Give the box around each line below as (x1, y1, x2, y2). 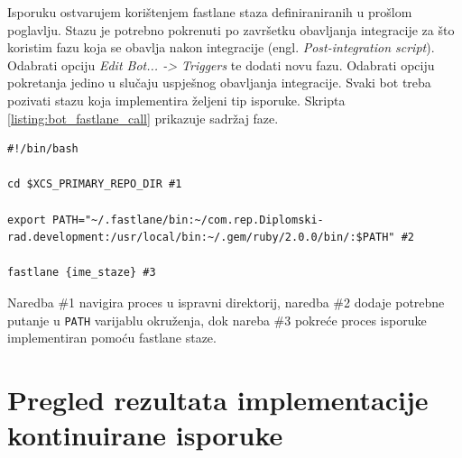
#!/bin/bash (7, 142, 79, 156)
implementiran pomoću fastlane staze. (7, 328, 217, 347)
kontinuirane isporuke (7, 417, 283, 453)
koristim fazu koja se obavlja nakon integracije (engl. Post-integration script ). (7, 38, 435, 57)
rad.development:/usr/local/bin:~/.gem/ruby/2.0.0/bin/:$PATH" (7, 231, 395, 244)
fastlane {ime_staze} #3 (7, 266, 156, 279)
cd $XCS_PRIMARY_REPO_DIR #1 (7, 178, 182, 191)
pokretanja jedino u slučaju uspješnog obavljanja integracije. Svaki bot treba (7, 73, 431, 92)
